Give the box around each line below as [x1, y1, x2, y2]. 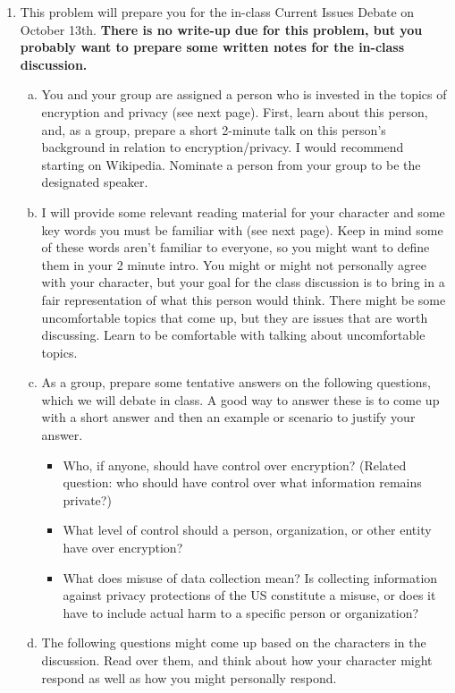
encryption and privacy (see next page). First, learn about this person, [41, 102, 428, 121]
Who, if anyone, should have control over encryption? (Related [63, 455, 407, 474]
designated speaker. [41, 173, 148, 191]
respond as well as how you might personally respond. [41, 668, 337, 687]
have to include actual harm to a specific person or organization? [63, 603, 419, 621]
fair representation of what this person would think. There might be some [41, 290, 446, 308]
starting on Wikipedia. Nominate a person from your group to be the [41, 155, 421, 173]
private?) [63, 490, 112, 509]
